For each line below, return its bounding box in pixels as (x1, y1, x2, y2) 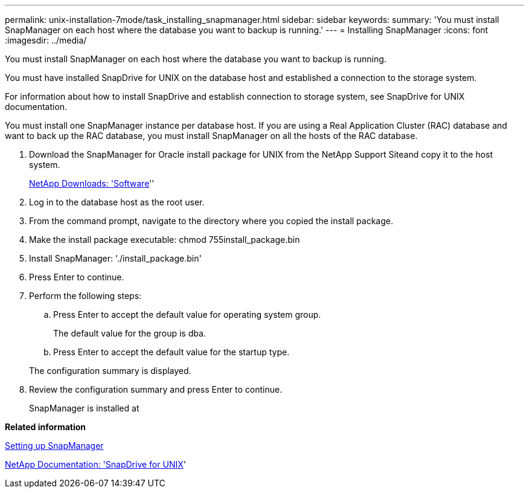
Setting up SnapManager (5, 440, 104, 451)
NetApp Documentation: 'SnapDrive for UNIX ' (5, 459, 186, 469)
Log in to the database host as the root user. (29, 197, 205, 207)
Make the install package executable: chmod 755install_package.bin (29, 234, 300, 245)
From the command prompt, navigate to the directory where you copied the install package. (29, 216, 394, 226)
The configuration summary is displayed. (29, 366, 191, 376)
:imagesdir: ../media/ (5, 35, 87, 45)
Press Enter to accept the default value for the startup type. (53, 347, 290, 357)
